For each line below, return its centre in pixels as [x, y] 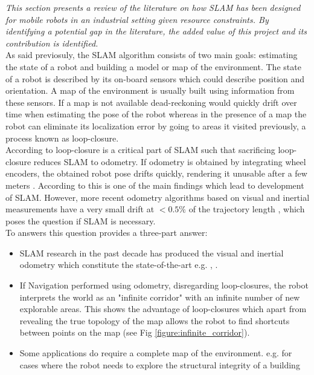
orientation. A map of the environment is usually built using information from [150, 90]
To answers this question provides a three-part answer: [107, 233]
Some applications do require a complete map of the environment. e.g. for [156, 353]
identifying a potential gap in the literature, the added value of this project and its [156, 31]
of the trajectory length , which [247, 209]
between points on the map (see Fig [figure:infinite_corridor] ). [135, 332]
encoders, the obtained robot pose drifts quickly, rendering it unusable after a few [156, 173]
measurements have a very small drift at [80, 209]
